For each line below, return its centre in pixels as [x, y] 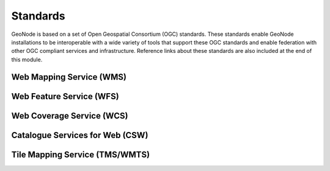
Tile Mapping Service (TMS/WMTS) [80, 154]
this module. [27, 59]
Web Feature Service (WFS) [65, 96]
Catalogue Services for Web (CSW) [80, 135]
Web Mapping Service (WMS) [69, 77]
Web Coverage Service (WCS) [70, 116]
